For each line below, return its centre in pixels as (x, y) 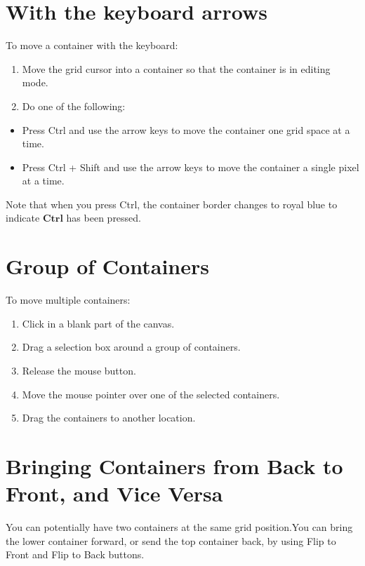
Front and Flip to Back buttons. (75, 554)
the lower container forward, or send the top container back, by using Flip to (171, 540)
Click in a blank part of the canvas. (98, 323)
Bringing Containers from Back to (174, 465)
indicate (23, 218)
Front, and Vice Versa (114, 493)
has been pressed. (104, 218)
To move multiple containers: (68, 300)
